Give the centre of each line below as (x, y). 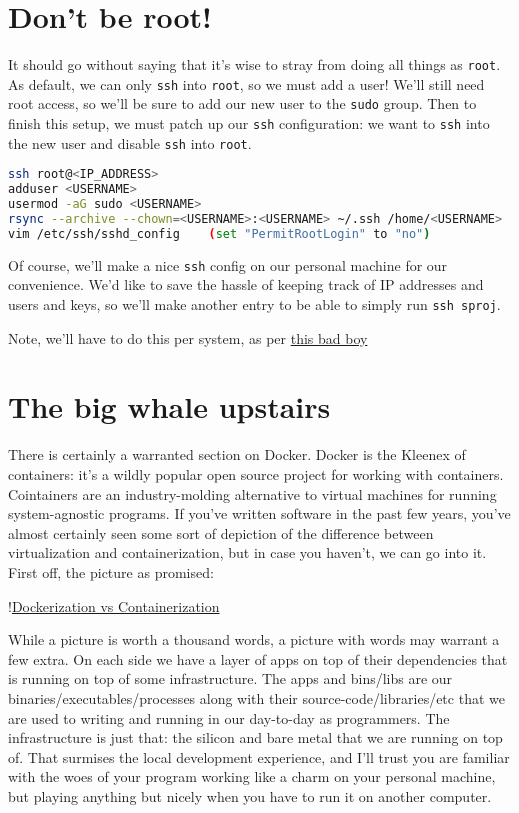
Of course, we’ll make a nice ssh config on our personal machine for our (228, 264)
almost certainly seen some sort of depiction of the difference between (221, 532)
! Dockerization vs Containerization (114, 605)
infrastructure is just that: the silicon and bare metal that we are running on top (255, 737)
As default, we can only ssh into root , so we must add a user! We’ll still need (246, 83)
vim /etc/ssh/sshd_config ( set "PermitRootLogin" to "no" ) (219, 233)
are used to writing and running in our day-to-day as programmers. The (229, 717)
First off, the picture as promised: (111, 571)
